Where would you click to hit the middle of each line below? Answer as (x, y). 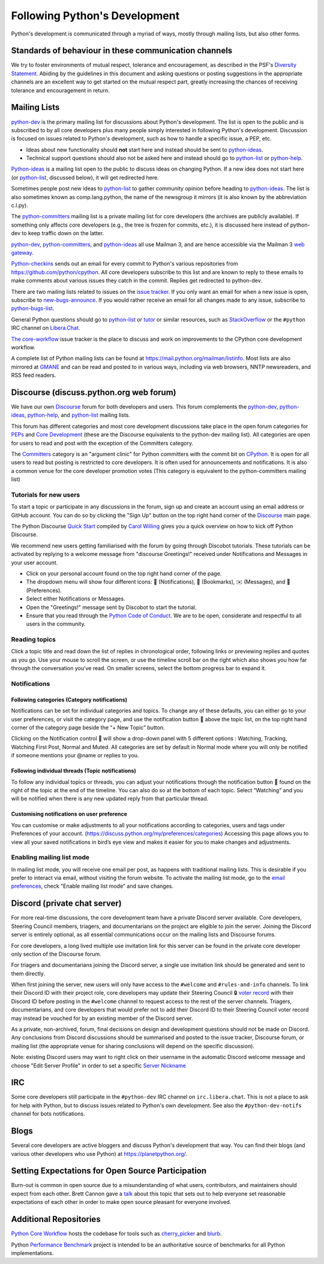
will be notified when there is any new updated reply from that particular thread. (110, 799)
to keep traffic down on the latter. (63, 233)
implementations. (32, 1253)
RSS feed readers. (34, 375)
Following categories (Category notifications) (69, 700)
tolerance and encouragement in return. (61, 90)
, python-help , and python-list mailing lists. (77, 415)
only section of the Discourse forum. (56, 954)
